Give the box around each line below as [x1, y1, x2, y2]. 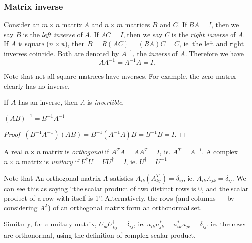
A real [4, 147, 22, 157]
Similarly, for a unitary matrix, [4, 219, 97, 229]
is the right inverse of [171, 29, 236, 39]
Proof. [4, 129, 22, 139]
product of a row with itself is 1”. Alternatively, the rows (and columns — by [4, 193, 234, 203]
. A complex [202, 147, 238, 157]
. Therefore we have [185, 48, 244, 58]
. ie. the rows [207, 219, 246, 229]
